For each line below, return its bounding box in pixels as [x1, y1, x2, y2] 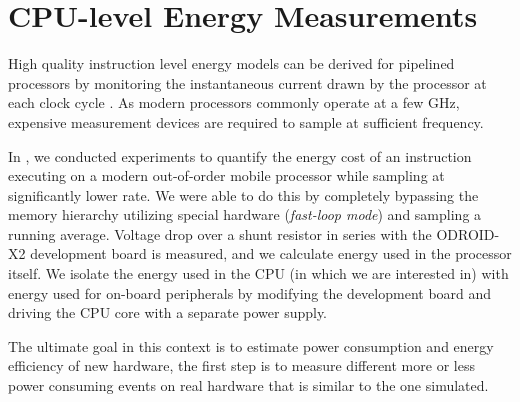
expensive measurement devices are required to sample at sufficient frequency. [8, 111, 484, 132]
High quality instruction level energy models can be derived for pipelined [8, 53, 455, 74]
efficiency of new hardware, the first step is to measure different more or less [8, 355, 475, 376]
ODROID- [436, 223, 500, 244]
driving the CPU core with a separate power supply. [8, 302, 328, 323]
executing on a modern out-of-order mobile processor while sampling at [8, 165, 445, 186]
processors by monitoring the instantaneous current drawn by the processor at [8, 72, 487, 93]
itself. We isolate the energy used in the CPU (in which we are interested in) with [8, 263, 509, 284]
